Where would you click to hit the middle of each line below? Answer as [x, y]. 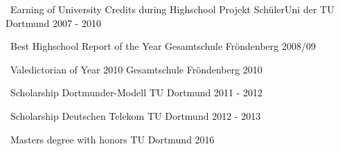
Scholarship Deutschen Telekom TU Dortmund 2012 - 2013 [135, 115]
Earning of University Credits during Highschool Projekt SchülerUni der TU [172, 9]
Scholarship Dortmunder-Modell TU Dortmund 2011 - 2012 [136, 92]
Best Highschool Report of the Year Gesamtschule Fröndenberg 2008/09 [163, 46]
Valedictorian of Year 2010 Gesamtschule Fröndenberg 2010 [136, 69]
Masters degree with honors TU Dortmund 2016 [112, 139]
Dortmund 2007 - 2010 [53, 23]
